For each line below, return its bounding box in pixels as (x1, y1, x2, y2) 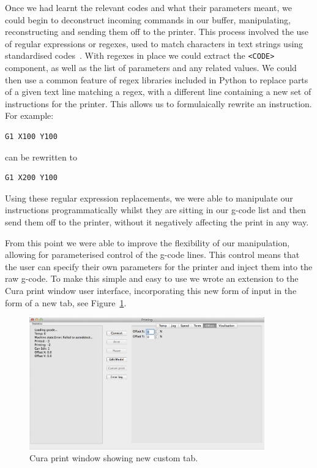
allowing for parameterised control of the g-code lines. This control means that (5, 248, 300, 261)
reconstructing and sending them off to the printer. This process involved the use (5, 25, 309, 38)
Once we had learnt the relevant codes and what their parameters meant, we (5, 1, 292, 13)
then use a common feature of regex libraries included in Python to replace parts (5, 73, 308, 86)
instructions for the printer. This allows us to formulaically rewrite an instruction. (5, 97, 312, 110)
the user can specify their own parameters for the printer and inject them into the (5, 260, 313, 273)
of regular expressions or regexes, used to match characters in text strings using (5, 37, 304, 50)
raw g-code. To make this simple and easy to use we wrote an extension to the (5, 272, 299, 285)
